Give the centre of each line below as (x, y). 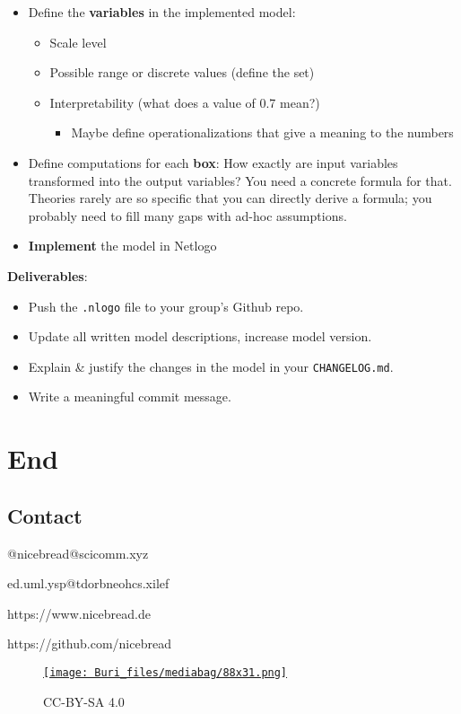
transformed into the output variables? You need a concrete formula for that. (240, 180)
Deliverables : (48, 275)
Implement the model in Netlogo (122, 246)
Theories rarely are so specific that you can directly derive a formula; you (230, 198)
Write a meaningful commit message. (130, 397)
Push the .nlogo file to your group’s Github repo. (166, 306)
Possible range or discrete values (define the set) (182, 72)
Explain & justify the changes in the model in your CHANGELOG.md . (211, 366)
